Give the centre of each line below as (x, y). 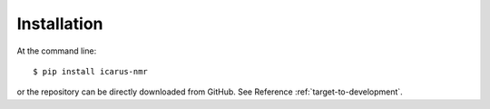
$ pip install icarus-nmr (91, 71)
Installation (60, 24)
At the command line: (57, 51)
